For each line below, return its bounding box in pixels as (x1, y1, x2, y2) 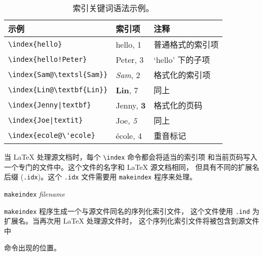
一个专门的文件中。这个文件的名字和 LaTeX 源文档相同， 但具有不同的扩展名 (4, 161, 259, 172)
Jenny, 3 (116, 99, 146, 111)
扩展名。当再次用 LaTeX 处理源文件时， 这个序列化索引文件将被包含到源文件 (4, 215, 259, 226)
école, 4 (116, 129, 142, 141)
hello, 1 (116, 38, 142, 50)
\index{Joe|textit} (8, 116, 83, 124)
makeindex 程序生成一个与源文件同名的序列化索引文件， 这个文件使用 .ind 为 (4, 205, 259, 216)
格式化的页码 (154, 99, 203, 111)
